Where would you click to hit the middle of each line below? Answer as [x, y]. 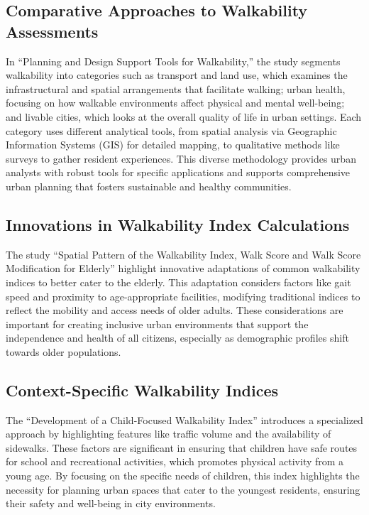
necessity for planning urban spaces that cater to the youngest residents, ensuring [183, 489]
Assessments [52, 31]
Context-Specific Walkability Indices [142, 390]
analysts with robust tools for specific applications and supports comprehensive [178, 172]
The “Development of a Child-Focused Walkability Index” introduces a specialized [184, 419]
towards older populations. [64, 351]
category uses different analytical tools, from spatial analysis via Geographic [171, 130]
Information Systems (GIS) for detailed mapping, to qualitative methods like [173, 145]
